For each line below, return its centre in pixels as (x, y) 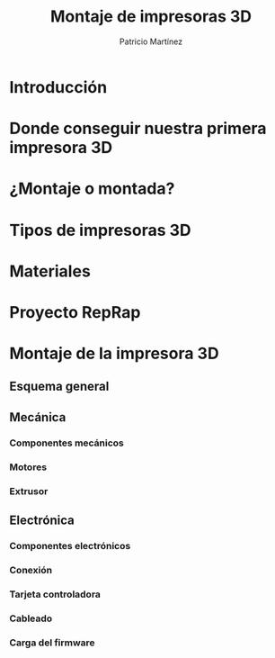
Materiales (50, 271)
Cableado (31, 618)
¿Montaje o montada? (92, 189)
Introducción (58, 87)
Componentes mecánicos (67, 443)
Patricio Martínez (151, 41)
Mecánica (38, 417)
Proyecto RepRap (75, 312)
